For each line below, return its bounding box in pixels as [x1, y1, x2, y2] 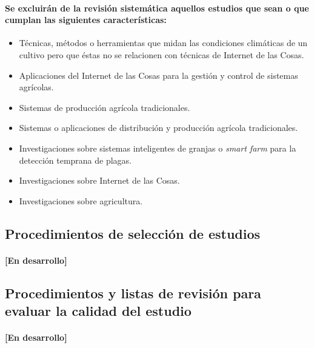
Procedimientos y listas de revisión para [5, 283, 261, 302]
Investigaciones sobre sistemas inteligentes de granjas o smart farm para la [19, 141, 296, 154]
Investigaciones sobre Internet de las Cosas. [19, 174, 180, 187]
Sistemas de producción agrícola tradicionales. [19, 101, 190, 113]
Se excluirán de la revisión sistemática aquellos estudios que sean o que [5, 1, 309, 14]
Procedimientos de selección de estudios [5, 224, 261, 243]
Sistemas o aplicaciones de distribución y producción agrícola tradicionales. [19, 121, 298, 134]
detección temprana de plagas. [19, 153, 132, 166]
